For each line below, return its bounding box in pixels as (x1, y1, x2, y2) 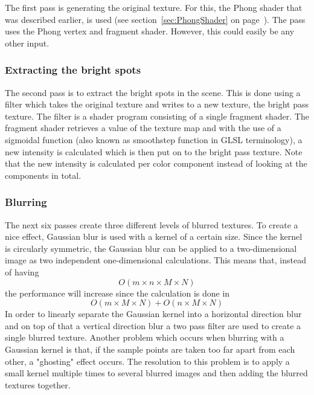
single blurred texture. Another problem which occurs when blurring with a (5, 331, 284, 344)
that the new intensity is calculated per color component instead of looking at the (5, 157, 307, 170)
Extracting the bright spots (5, 62, 141, 77)
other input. (5, 36, 50, 49)
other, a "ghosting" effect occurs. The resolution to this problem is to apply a (5, 355, 290, 367)
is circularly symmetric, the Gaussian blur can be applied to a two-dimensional (5, 242, 297, 254)
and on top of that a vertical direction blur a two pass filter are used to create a (5, 319, 301, 332)
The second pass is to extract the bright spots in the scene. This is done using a (5, 86, 301, 98)
